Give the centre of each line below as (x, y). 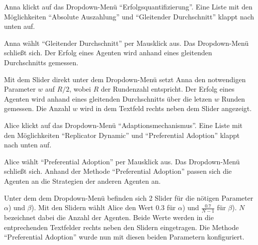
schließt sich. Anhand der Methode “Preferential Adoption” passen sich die (118, 171)
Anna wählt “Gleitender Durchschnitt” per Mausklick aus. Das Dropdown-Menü (126, 43)
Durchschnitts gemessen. (41, 62)
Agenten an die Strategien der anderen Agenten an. (83, 181)
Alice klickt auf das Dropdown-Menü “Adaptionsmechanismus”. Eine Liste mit (123, 125)
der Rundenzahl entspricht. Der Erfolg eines (168, 89)
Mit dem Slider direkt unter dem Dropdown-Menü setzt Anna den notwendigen (125, 79)
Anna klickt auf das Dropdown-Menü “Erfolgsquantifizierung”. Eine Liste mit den (128, 6)
